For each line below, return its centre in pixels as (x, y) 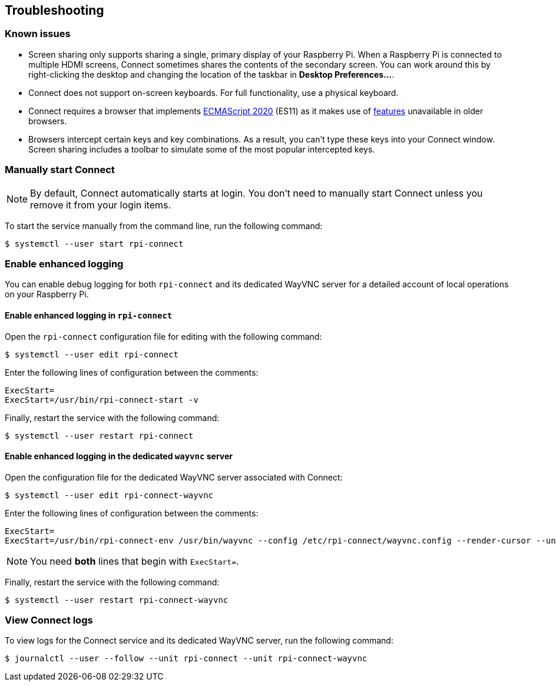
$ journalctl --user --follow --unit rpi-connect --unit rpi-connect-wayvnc (186, 659)
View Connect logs (49, 620)
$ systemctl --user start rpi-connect (94, 243)
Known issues (38, 34)
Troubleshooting (54, 10)
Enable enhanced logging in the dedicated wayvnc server (119, 456)
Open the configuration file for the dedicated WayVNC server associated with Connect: (174, 477)
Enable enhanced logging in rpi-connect (89, 315)
